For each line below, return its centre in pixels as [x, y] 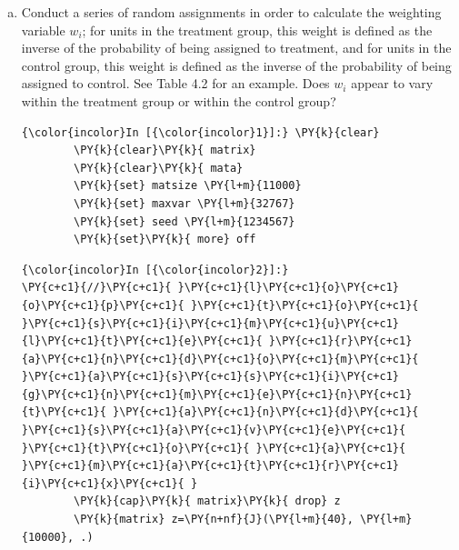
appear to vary [392, 83]
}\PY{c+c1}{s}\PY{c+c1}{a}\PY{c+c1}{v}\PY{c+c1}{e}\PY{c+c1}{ [214, 430]
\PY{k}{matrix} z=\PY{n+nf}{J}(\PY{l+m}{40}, [214, 520]
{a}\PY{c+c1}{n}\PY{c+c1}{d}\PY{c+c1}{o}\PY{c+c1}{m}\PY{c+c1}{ [220, 359]
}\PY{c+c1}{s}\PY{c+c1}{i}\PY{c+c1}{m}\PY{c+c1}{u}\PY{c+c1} [210, 323]
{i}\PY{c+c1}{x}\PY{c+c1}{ [103, 483]
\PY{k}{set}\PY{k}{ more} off [165, 240]
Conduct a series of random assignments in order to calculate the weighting [231, 12]
